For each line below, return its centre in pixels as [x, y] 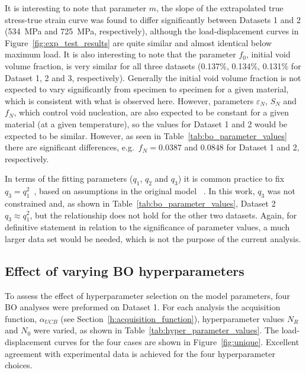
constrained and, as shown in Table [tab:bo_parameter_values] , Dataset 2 [140, 203]
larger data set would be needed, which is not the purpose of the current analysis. [153, 238]
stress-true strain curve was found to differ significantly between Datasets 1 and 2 [153, 19]
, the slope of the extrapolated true [220, 8]
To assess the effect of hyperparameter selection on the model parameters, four [148, 295]
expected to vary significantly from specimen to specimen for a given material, [147, 89]
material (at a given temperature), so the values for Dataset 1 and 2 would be [146, 123]
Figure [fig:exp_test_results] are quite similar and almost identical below [138, 42]
